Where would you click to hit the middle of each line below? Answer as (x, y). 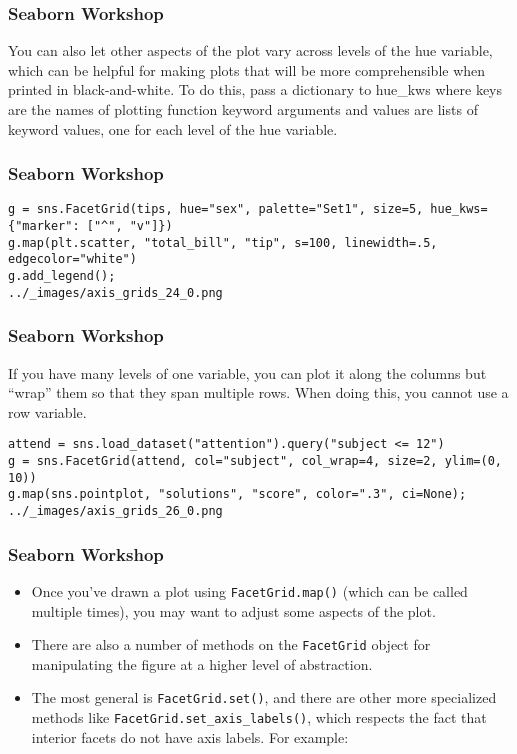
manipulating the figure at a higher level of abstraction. (202, 663)
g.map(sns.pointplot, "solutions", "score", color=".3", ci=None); (237, 494)
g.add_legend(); (62, 276)
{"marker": (44, 226)
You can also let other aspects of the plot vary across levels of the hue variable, (250, 50)
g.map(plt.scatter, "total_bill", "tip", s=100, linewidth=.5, (223, 242)
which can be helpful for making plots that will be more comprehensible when (247, 69)
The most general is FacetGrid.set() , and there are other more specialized (264, 697)
